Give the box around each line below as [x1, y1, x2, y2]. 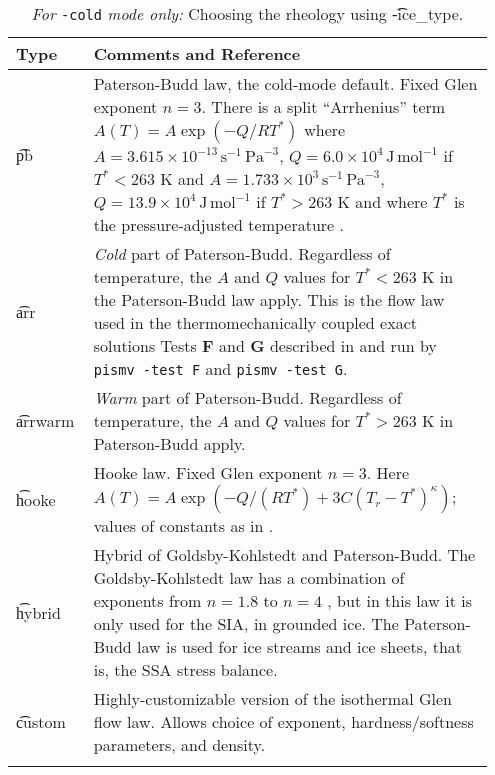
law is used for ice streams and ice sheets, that [137, 635, 463, 658]
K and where [337, 190, 428, 213]
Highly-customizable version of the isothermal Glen [93, 687, 452, 710]
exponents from [93, 589, 202, 612]
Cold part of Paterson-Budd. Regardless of [93, 242, 391, 265]
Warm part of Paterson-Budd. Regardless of [93, 386, 402, 409]
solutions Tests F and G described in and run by [93, 334, 437, 357]
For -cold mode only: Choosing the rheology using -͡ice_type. [31, 2, 464, 25]
